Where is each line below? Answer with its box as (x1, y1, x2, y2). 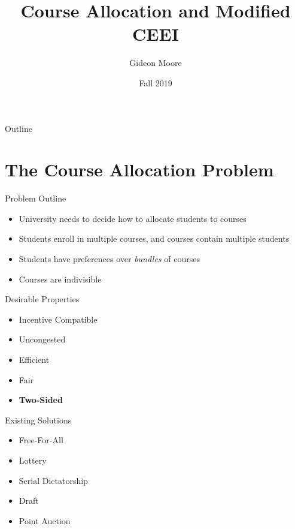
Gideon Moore (129, 56, 182, 69)
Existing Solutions (5, 413, 72, 426)
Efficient (19, 353, 50, 365)
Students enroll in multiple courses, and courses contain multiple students (19, 232, 290, 245)
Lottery (19, 453, 47, 466)
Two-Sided (19, 393, 63, 406)
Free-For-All (19, 434, 63, 446)
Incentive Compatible (19, 312, 98, 325)
